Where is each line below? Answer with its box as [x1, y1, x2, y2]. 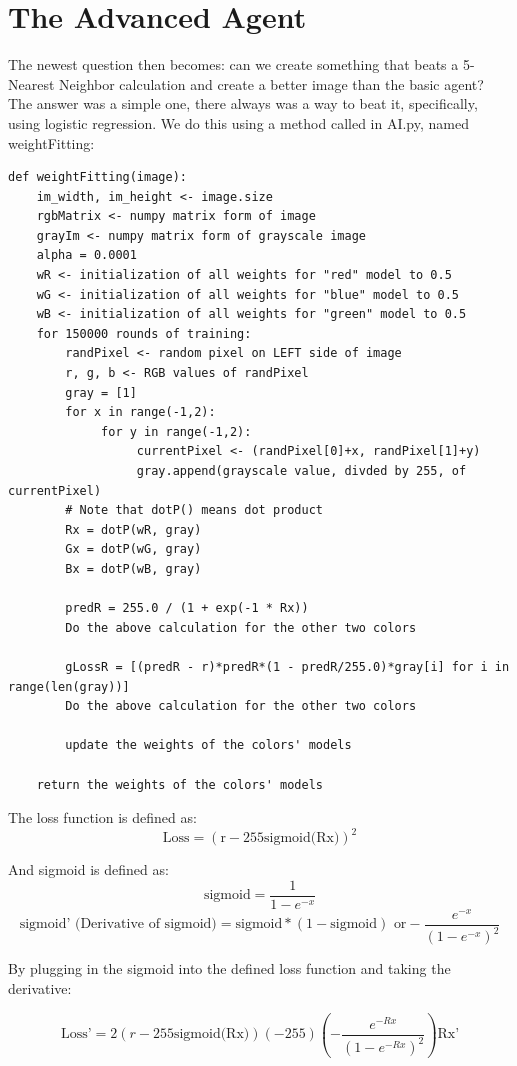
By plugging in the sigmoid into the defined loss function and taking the [8, 958, 451, 979]
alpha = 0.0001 [36, 248, 137, 263]
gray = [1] [65, 385, 137, 400]
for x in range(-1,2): [65, 405, 216, 420]
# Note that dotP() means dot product [65, 503, 323, 518]
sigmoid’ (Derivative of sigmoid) [19, 917, 217, 932]
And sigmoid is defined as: [8, 859, 169, 880]
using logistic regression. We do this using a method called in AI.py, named [8, 112, 469, 133]
